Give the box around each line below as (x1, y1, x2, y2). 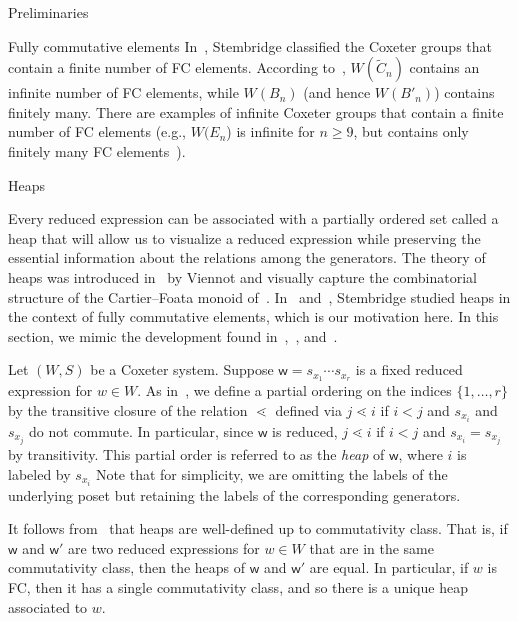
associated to (8, 596, 88, 617)
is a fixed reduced (355, 359, 463, 380)
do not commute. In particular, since (29, 420, 254, 441)
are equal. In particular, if (309, 557, 469, 578)
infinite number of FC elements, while (8, 82, 239, 103)
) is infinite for (226, 121, 315, 142)
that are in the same (309, 537, 434, 558)
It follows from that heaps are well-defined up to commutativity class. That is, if (8, 518, 508, 539)
